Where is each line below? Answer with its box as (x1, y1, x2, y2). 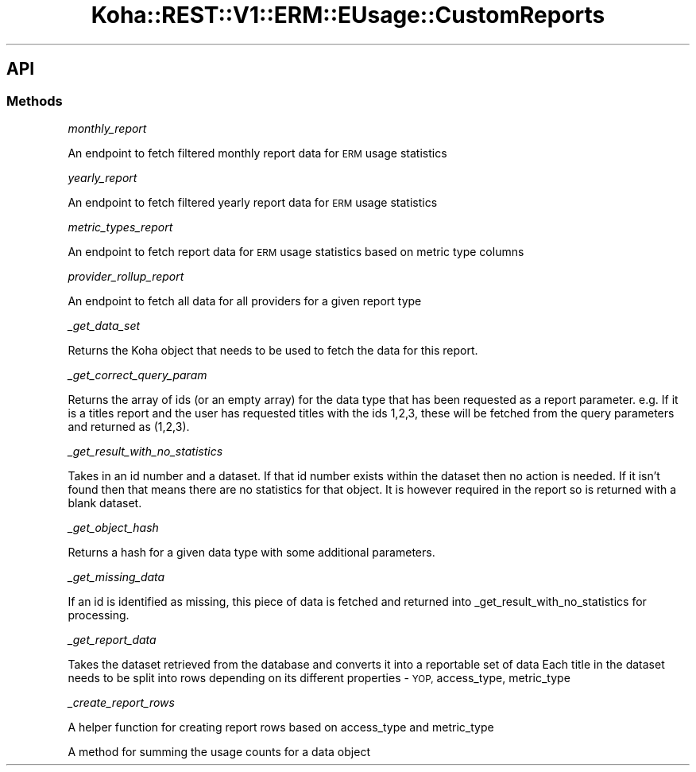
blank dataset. (68, 495, 142, 510)
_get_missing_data (68, 569, 165, 584)
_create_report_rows (68, 695, 175, 709)
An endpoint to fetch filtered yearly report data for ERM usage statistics (68, 195, 438, 209)
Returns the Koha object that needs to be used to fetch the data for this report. (68, 343, 478, 357)
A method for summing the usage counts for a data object (68, 744, 370, 758)
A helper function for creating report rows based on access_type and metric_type (68, 720, 494, 734)
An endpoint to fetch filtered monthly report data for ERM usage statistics (68, 145, 447, 160)
